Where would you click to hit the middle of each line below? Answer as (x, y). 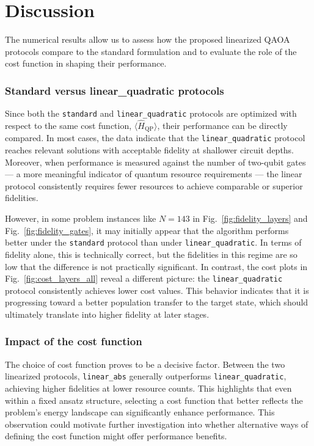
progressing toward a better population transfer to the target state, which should (157, 302)
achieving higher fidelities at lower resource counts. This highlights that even (148, 388)
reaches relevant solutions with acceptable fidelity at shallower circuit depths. (150, 150)
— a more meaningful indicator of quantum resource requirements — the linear (154, 174)
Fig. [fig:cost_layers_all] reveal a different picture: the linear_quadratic (144, 278)
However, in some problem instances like (81, 218)
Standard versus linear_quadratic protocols (115, 90)
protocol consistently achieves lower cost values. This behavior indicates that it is (157, 290)
